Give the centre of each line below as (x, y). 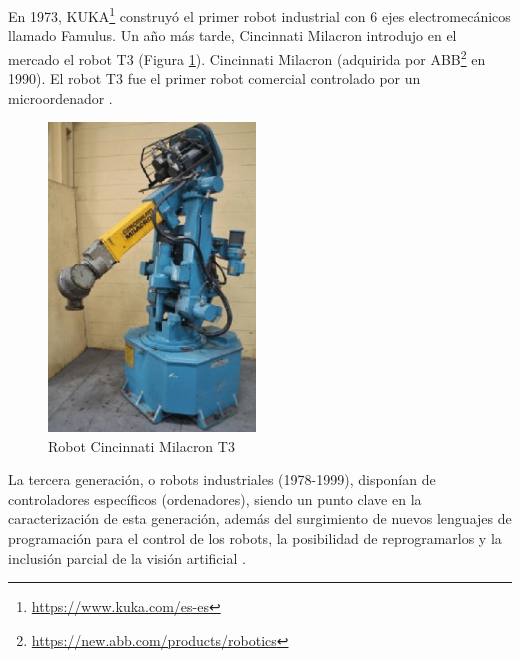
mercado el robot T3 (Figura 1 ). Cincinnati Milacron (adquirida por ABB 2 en (247, 57)
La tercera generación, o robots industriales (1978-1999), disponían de (222, 479)
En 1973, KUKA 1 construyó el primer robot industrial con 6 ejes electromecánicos (259, 14)
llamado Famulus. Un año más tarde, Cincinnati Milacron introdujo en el (232, 35)
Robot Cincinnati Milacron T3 (141, 445)
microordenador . (60, 97)
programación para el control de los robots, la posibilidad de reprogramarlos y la (255, 537)
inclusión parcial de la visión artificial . (127, 557)
